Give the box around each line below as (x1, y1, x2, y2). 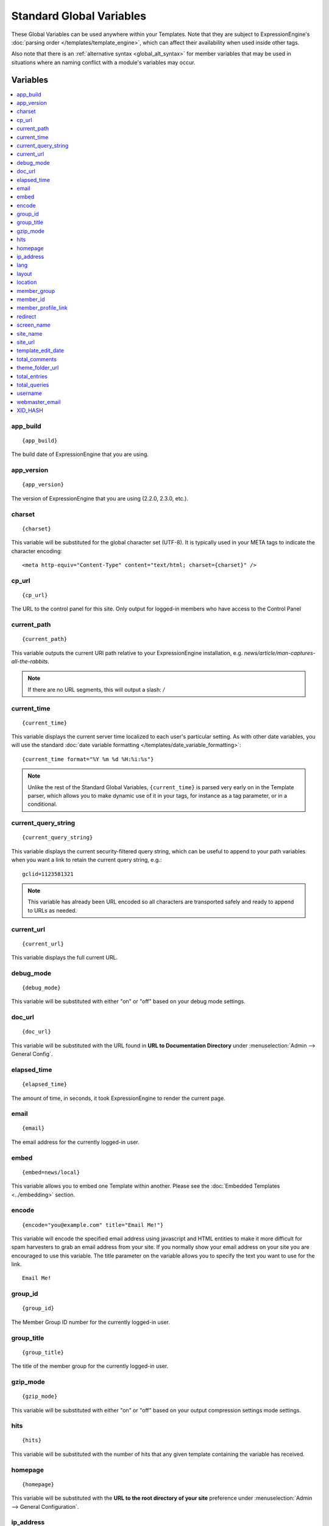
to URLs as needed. (27, 906, 77, 914)
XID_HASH (16, 407, 44, 414)
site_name (16, 330, 43, 337)
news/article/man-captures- (244, 649, 316, 656)
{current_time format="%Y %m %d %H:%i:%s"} (22, 756, 154, 762)
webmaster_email (16, 398, 61, 405)
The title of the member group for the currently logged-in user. (11, 1362, 169, 1370)
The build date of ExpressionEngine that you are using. (11, 450, 149, 458)
